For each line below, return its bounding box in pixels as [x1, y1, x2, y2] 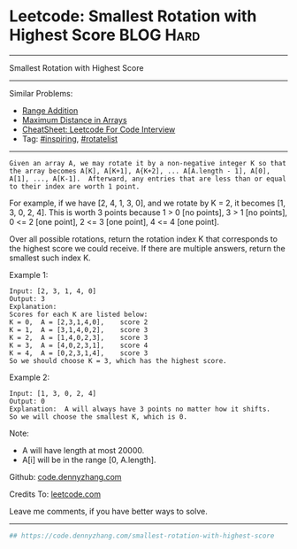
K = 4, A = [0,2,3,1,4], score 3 [9, 348, 148, 358]
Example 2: [9, 372, 50, 383]
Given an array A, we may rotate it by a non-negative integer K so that [9, 159, 287, 167]
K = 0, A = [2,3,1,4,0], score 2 [9, 317, 148, 327]
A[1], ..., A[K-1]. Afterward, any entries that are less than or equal [9, 174, 287, 183]
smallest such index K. [9, 252, 91, 263]
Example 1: [9, 269, 49, 280]
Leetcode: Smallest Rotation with [9, 6, 257, 27]
